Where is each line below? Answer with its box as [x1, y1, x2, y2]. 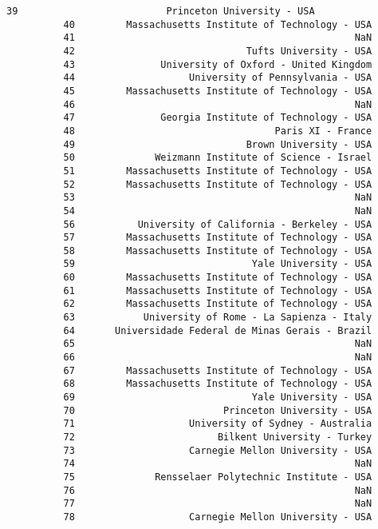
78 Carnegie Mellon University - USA [63, 511, 372, 523]
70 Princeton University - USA [63, 404, 372, 416]
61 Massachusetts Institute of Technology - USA [63, 284, 372, 296]
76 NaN [63, 484, 372, 496]
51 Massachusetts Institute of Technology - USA [63, 165, 372, 177]
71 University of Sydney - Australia [63, 418, 372, 430]
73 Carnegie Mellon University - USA [63, 444, 372, 456]
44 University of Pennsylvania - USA [63, 72, 372, 84]
